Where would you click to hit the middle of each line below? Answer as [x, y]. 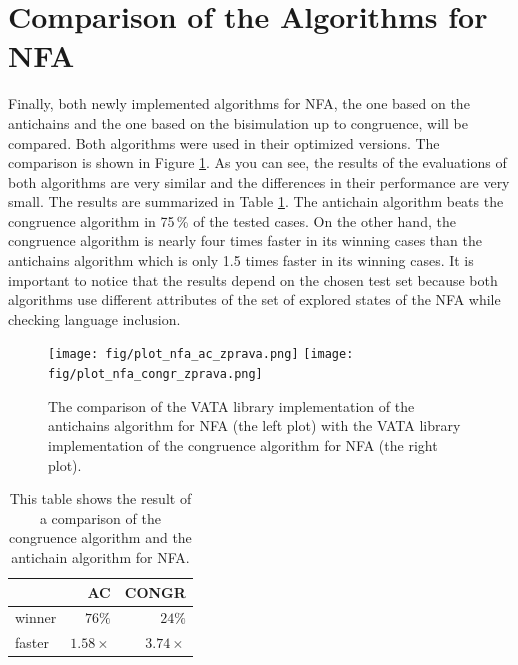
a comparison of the [100, 517]
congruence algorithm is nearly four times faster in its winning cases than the [245, 240]
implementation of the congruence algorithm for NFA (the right [243, 444]
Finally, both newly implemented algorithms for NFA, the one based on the [239, 103]
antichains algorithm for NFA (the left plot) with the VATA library [254, 425]
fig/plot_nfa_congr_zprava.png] [155, 374]
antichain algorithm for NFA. [100, 556]
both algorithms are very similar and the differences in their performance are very [259, 181]
